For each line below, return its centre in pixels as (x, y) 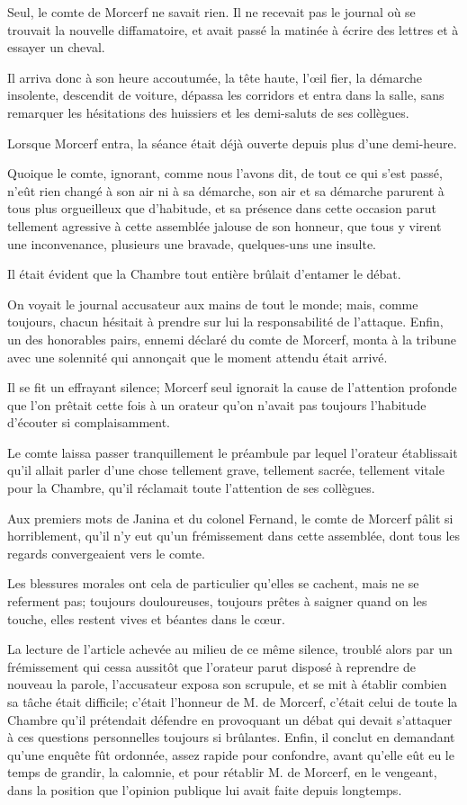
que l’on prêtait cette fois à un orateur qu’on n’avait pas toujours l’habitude (217, 404)
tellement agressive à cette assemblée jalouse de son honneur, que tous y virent (225, 225)
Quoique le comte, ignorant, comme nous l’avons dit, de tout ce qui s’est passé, (225, 173)
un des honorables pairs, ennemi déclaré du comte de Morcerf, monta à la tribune (232, 339)
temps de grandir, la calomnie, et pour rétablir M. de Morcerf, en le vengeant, (222, 772)
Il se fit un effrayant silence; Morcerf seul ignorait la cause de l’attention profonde (232, 387)
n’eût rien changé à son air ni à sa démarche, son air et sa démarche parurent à (226, 190)
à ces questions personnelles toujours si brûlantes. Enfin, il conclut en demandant (231, 737)
